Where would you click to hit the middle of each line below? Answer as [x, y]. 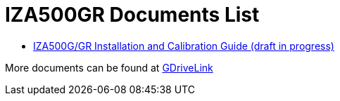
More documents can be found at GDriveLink [109, 67]
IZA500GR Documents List [132, 15]
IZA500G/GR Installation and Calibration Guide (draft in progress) [184, 46]
